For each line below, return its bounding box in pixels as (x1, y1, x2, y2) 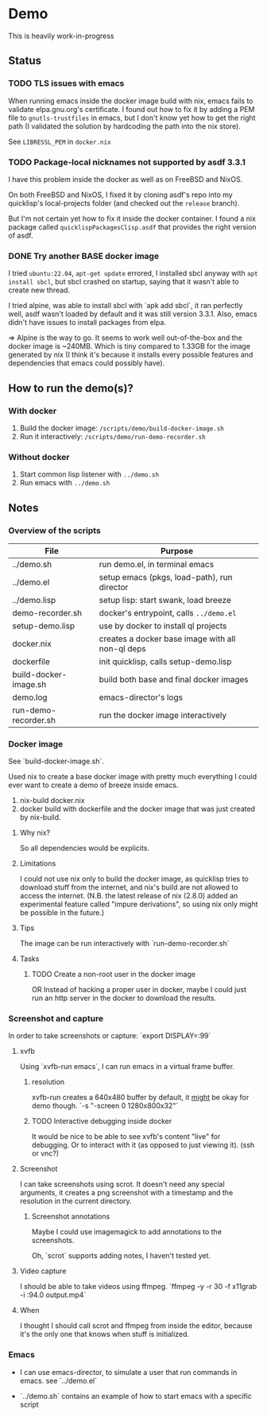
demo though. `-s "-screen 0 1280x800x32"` (31, 1101, 179, 1110)
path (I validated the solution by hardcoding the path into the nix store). (8, 121, 241, 131)
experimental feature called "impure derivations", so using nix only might (19, 899, 258, 909)
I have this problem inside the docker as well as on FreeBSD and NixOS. (8, 174, 243, 183)
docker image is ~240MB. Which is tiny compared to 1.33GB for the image (8, 342, 251, 351)
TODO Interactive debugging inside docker (31, 1117, 172, 1126)
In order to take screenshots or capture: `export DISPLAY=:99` (8, 1031, 211, 1041)
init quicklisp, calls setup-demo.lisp (99, 656, 232, 667)
